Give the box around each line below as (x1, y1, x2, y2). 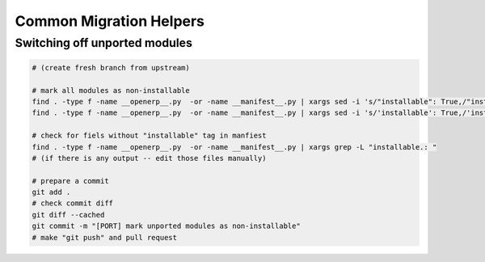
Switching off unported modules (15, 36, 193, 50)
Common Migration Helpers (15, 12, 205, 30)
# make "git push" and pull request (32, 233, 178, 242)
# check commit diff (32, 199, 113, 208)
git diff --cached (32, 210, 105, 219)
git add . (32, 188, 71, 197)
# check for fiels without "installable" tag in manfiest (32, 131, 267, 141)
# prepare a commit (32, 176, 109, 185)
